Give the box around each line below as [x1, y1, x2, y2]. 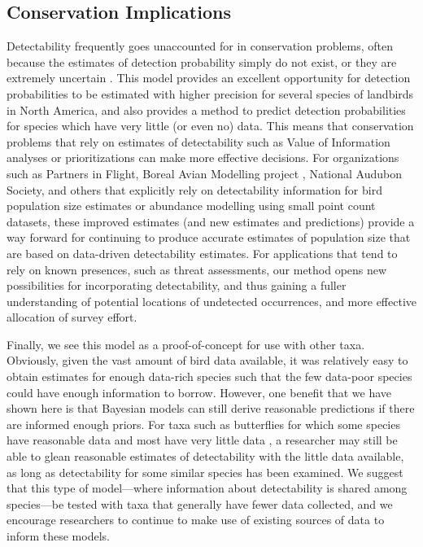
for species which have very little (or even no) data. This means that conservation [7, 117, 414, 134]
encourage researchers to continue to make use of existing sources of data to [7, 511, 385, 528]
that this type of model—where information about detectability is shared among [7, 479, 408, 497]
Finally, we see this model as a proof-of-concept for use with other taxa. [7, 335, 365, 352]
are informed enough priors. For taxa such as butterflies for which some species [7, 415, 400, 432]
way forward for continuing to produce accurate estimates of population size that [7, 229, 411, 246]
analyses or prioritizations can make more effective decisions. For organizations [7, 149, 399, 166]
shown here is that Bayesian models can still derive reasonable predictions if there [7, 400, 415, 417]
